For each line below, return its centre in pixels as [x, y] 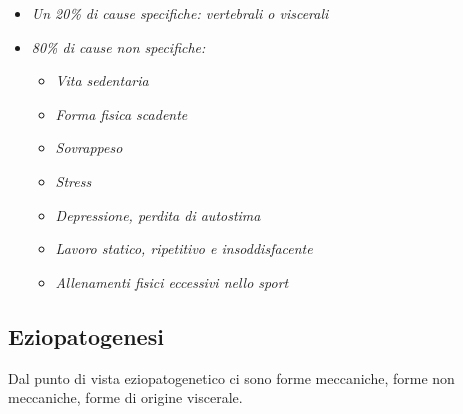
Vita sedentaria [102, 80]
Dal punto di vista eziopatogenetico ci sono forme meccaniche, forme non [231, 377]
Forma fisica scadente [121, 113]
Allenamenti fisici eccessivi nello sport [172, 281]
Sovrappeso [89, 147]
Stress [73, 180]
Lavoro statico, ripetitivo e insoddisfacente [184, 248]
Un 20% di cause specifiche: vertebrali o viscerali [180, 13]
